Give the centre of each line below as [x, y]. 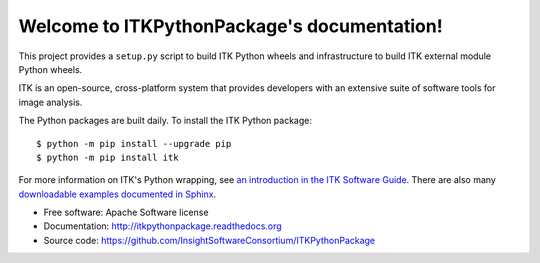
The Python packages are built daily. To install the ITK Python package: [165, 121]
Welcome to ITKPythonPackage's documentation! [231, 26]
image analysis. [50, 102]
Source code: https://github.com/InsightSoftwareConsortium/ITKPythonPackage [209, 240]
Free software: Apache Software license [126, 212]
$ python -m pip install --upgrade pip [134, 143]
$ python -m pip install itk [107, 157]
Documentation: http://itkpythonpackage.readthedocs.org [162, 226]
